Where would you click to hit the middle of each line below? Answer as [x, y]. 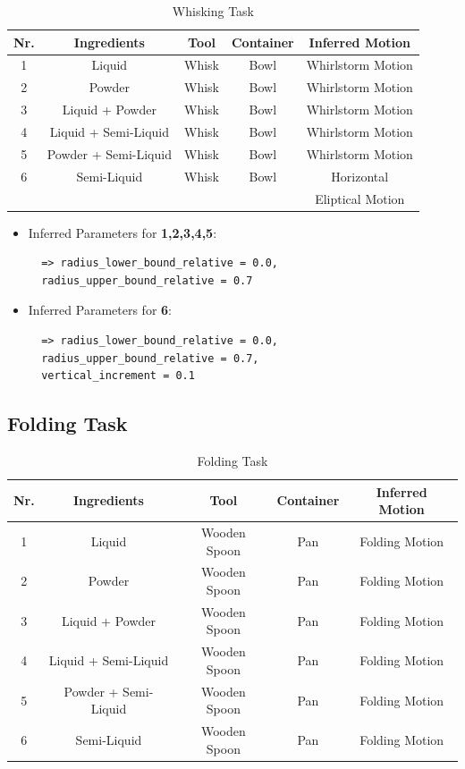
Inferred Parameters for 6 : [100, 310]
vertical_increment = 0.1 [118, 376]
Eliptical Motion [360, 198]
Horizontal [360, 176]
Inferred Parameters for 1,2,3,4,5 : [123, 232]
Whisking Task [213, 11]
